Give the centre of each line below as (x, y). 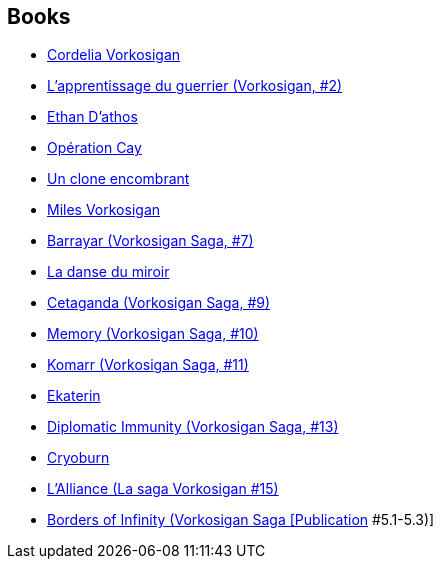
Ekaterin (74, 396)
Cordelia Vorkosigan (114, 55)
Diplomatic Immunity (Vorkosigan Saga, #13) (193, 427)
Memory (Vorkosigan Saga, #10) (153, 334)
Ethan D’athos (92, 117)
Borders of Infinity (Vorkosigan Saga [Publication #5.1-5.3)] (241, 520)
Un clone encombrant (118, 179)
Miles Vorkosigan (104, 210)
